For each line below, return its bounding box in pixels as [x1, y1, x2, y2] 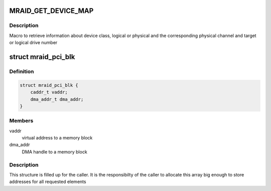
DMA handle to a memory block [22, 148, 87, 155]
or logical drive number [9, 40, 58, 46]
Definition [9, 68, 34, 75]
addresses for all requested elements [9, 178, 86, 185]
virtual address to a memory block [22, 135, 93, 141]
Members [9, 117, 34, 124]
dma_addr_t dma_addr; [30, 96, 84, 102]
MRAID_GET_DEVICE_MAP [9, 7, 94, 15]
